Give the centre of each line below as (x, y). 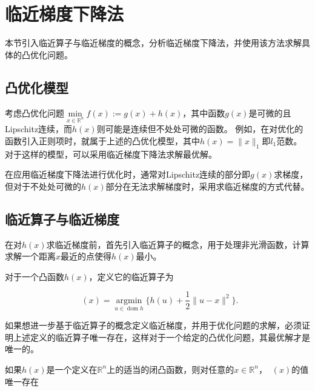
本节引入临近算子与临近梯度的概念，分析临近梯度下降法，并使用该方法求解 (153, 43)
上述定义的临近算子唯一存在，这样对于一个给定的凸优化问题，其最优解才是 (161, 337)
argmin (129, 300)
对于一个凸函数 (35, 276)
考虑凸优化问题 (35, 112)
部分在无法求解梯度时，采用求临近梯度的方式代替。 (207, 186)
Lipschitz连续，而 (39, 129)
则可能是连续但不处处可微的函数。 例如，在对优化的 (200, 129)
